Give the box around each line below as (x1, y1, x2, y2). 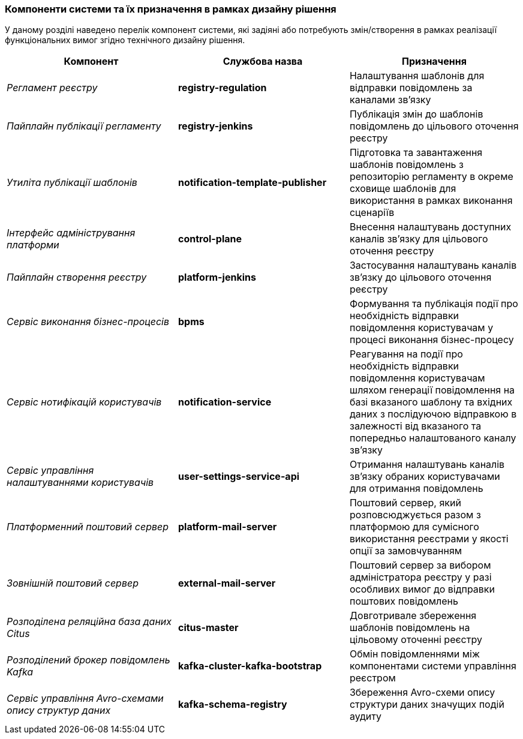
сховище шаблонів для (349, 182, 456, 195)
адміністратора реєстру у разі (349, 571, 492, 584)
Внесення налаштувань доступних (349, 221, 512, 233)
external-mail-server (178, 577, 276, 590)
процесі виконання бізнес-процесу (349, 334, 514, 346)
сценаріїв (349, 206, 395, 219)
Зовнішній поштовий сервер (7, 577, 139, 590)
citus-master (178, 621, 239, 634)
